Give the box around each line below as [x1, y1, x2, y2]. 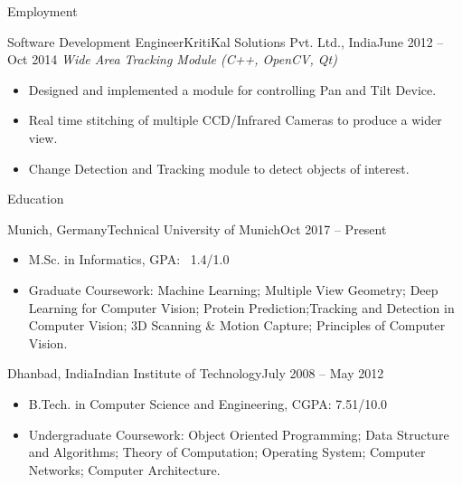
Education [7, 189, 64, 208]
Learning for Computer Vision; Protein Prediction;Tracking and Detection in [28, 298, 455, 317]
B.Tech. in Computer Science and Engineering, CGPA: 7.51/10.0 [28, 394, 388, 413]
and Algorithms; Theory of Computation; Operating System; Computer [28, 442, 426, 461]
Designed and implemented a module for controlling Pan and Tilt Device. [28, 80, 437, 99]
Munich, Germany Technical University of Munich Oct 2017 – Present [7, 219, 387, 238]
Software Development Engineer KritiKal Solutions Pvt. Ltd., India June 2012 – [7, 32, 444, 51]
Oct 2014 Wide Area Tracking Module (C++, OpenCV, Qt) [7, 50, 337, 69]
